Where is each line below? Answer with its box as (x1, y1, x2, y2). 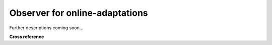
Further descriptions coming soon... (9, 25, 84, 31)
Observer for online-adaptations (9, 7, 148, 18)
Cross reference (9, 34, 44, 40)
